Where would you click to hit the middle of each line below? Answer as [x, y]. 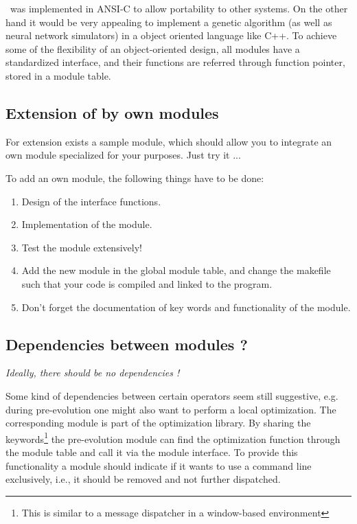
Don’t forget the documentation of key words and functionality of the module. [186, 307]
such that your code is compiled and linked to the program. [147, 283]
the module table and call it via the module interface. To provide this [152, 452]
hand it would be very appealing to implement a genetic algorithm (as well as [169, 22]
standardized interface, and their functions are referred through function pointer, [175, 62]
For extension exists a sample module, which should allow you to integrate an [169, 141]
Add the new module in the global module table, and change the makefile [176, 270]
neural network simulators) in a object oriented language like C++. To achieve [171, 35]
